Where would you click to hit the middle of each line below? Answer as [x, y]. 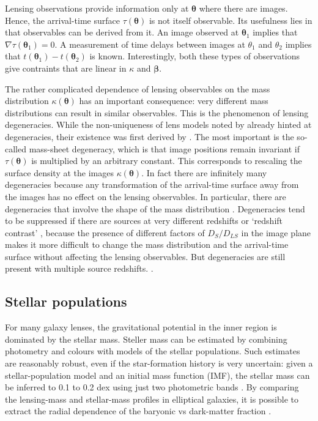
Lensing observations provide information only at [97, 8]
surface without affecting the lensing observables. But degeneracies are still [145, 256]
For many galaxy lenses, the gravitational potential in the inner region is [141, 327]
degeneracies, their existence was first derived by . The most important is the [150, 136]
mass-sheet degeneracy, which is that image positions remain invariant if [164, 148]
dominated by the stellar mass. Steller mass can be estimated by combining [146, 339]
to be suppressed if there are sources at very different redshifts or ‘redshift [144, 221]
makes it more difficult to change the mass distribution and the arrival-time [147, 244]
